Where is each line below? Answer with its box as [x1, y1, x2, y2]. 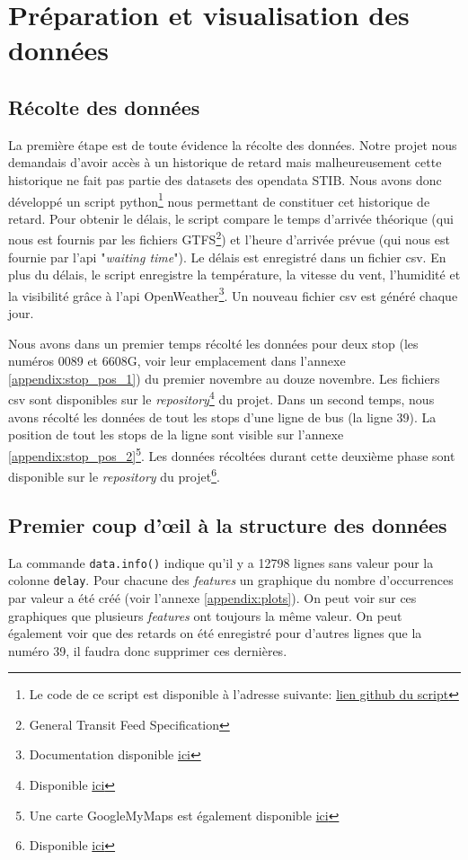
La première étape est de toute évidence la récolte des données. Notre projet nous [8, 135, 457, 154]
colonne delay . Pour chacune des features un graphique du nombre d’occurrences [8, 571, 454, 590]
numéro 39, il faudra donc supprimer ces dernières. [8, 641, 287, 660]
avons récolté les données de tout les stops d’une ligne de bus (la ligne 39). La [8, 407, 437, 426]
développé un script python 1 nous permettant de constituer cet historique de [8, 189, 430, 210]
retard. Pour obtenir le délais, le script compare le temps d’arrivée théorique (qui [8, 208, 454, 227]
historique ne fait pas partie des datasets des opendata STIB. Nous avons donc [8, 170, 442, 189]
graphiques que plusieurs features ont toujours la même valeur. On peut [8, 606, 402, 625]
